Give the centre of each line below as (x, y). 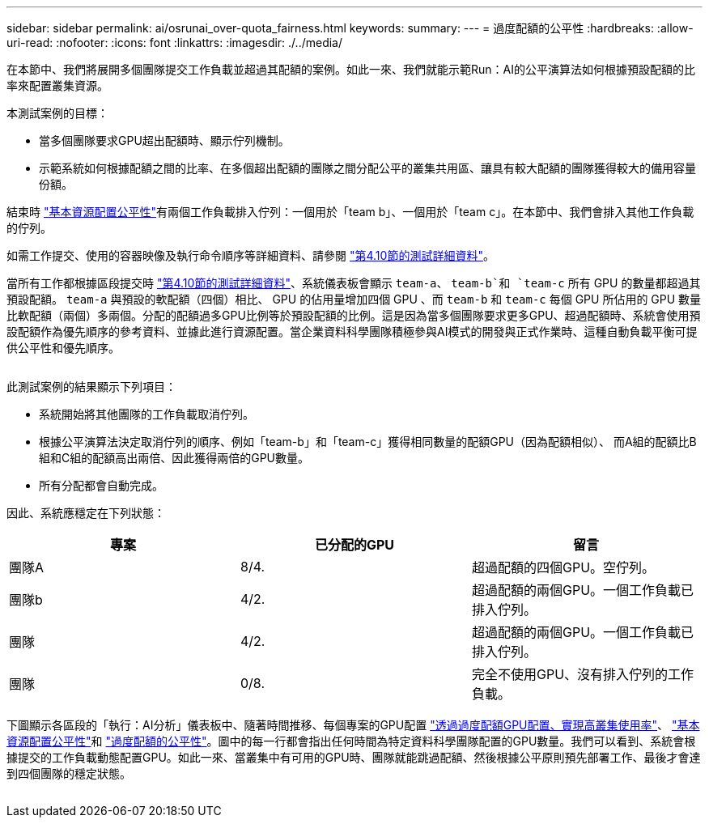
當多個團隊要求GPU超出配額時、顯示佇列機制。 (164, 140)
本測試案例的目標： (57, 113)
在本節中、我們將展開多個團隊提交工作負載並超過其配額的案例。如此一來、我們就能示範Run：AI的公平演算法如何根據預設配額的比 (351, 69)
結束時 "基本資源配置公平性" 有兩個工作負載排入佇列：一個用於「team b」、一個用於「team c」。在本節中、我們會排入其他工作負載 (350, 212)
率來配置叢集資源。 (57, 85)
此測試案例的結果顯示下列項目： (91, 387)
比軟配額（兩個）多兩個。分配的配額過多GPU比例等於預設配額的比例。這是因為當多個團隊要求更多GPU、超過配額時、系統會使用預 (354, 315)
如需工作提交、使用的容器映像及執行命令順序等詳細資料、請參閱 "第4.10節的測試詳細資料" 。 (250, 255)
